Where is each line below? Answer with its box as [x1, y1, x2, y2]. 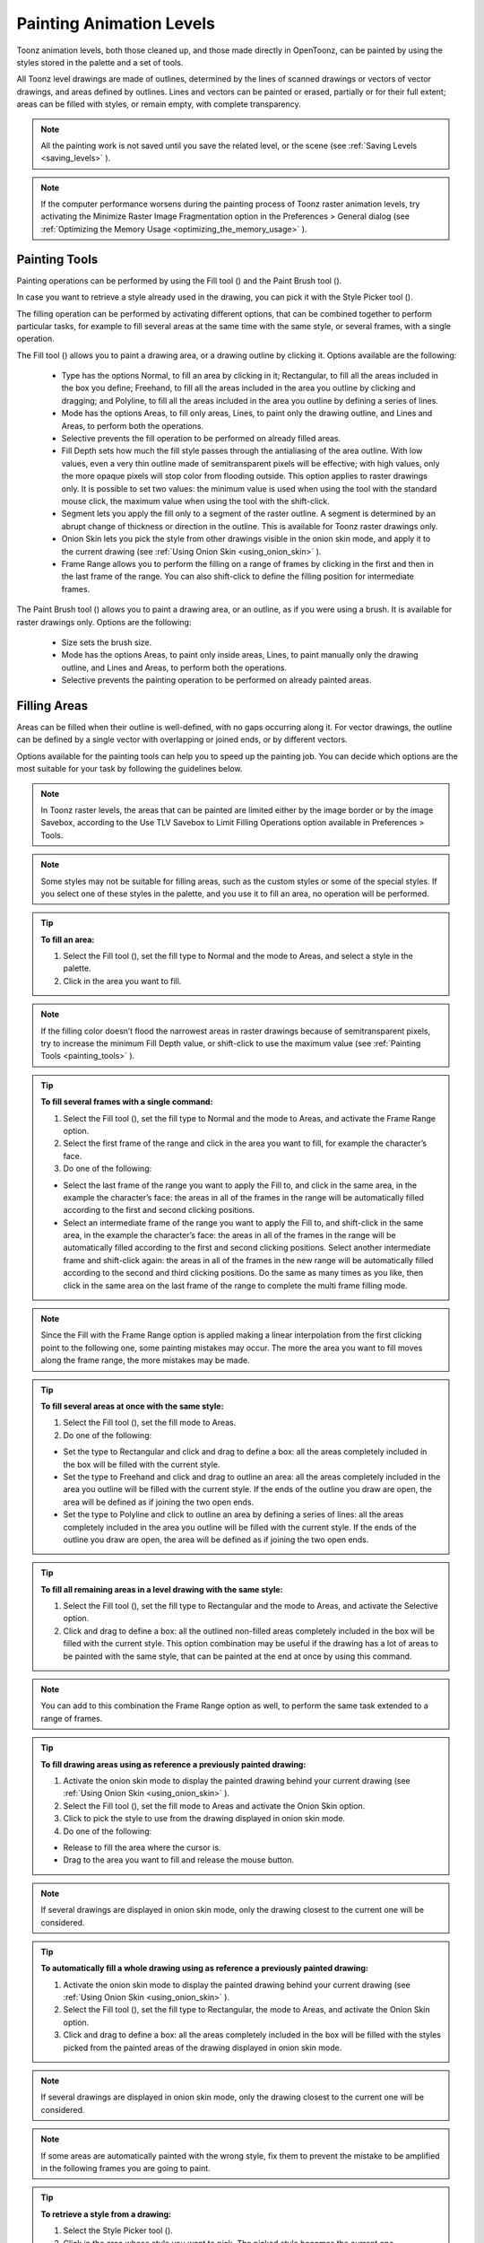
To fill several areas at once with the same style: [40, 1401, 224, 1411]
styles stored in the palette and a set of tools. [16, 57, 184, 67]
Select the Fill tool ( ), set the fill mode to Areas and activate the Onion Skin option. [63, 1800, 366, 1811]
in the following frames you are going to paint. [40, 2162, 211, 2173]
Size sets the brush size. [61, 637, 152, 648]
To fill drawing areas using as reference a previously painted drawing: [40, 1759, 307, 1769]
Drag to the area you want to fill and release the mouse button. [63, 1855, 295, 1865]
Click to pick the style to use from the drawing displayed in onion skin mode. [63, 1813, 345, 1824]
